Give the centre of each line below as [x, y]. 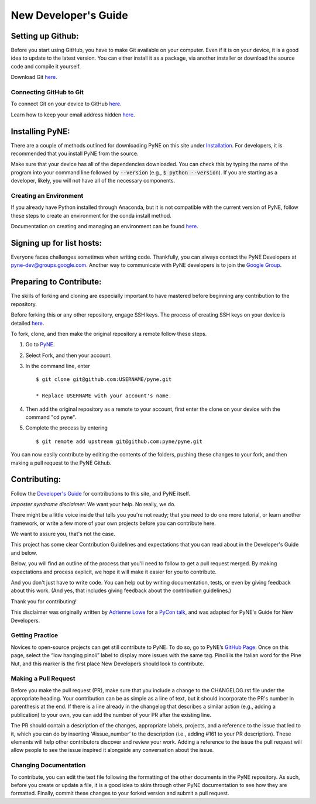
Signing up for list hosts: [56, 243]
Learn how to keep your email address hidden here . [73, 115]
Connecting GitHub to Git [47, 92]
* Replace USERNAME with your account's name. [104, 396]
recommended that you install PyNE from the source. [75, 154]
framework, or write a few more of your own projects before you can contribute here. [113, 523]
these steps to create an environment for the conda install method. [91, 215]
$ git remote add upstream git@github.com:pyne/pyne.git [119, 441]
